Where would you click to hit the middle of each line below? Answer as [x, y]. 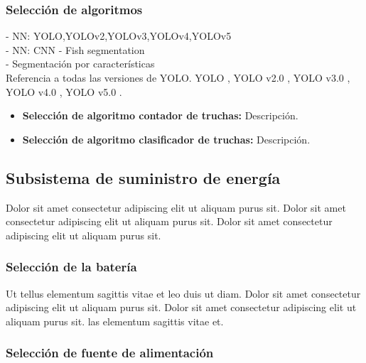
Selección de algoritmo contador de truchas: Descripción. [160, 115]
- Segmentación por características [80, 64]
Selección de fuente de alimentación [110, 353]
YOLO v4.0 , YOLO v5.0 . [64, 91]
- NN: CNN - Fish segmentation [75, 49]
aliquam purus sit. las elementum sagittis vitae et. [115, 321]
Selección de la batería [71, 267]
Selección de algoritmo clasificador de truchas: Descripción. [166, 139]
